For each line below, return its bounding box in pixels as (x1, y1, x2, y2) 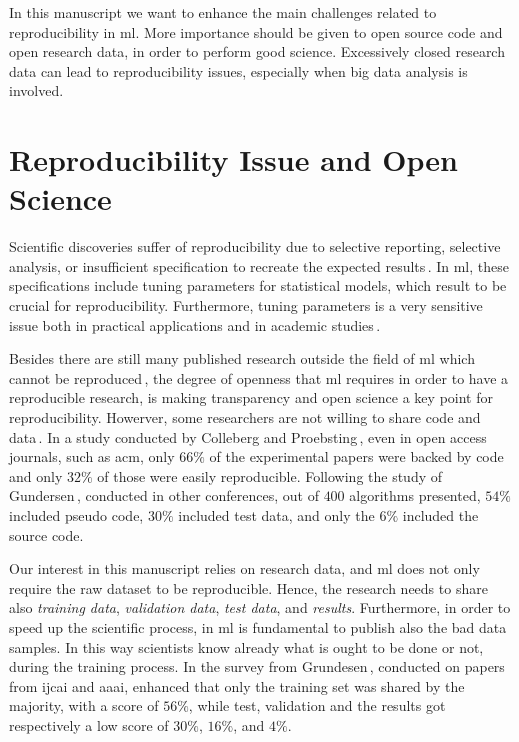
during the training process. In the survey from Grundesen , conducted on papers (9, 656, 505, 677)
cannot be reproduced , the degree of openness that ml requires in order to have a (9, 367, 509, 388)
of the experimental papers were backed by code (209, 446, 504, 467)
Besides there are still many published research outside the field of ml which (9, 348, 475, 369)
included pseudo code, (9, 505, 144, 525)
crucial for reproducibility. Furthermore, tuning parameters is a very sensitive (9, 295, 483, 316)
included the (402, 505, 479, 525)
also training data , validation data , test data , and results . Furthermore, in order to (9, 597, 511, 618)
